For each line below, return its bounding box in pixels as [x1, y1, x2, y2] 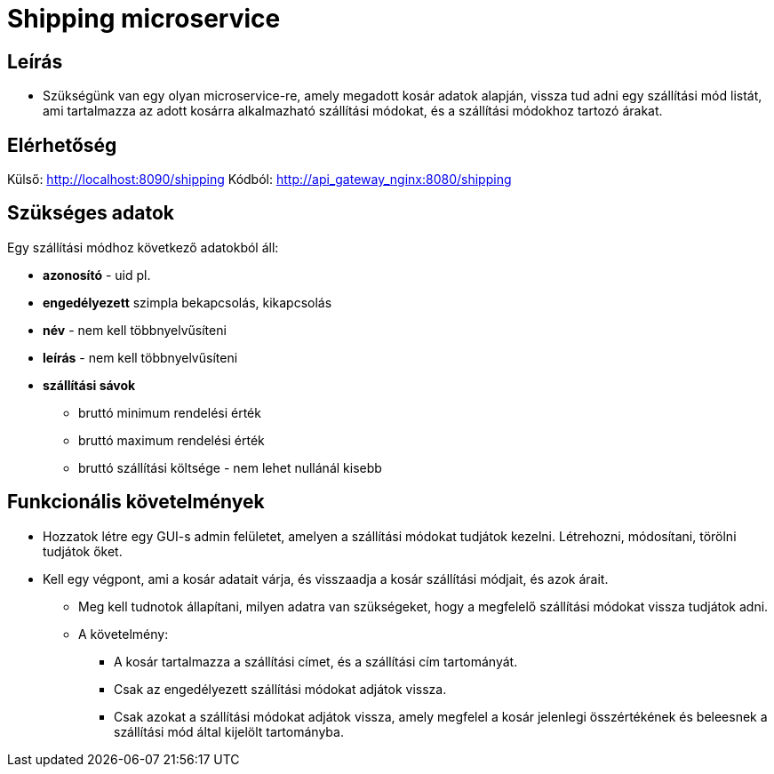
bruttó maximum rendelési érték [78, 432, 265, 448]
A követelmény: [78, 626, 169, 642]
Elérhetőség [7, 133, 117, 156]
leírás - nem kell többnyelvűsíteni [43, 349, 238, 365]
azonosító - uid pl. [43, 267, 151, 283]
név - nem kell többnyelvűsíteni [43, 322, 227, 338]
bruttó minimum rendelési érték [78, 404, 261, 420]
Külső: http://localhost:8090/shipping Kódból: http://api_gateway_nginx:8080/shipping [7, 172, 512, 188]
